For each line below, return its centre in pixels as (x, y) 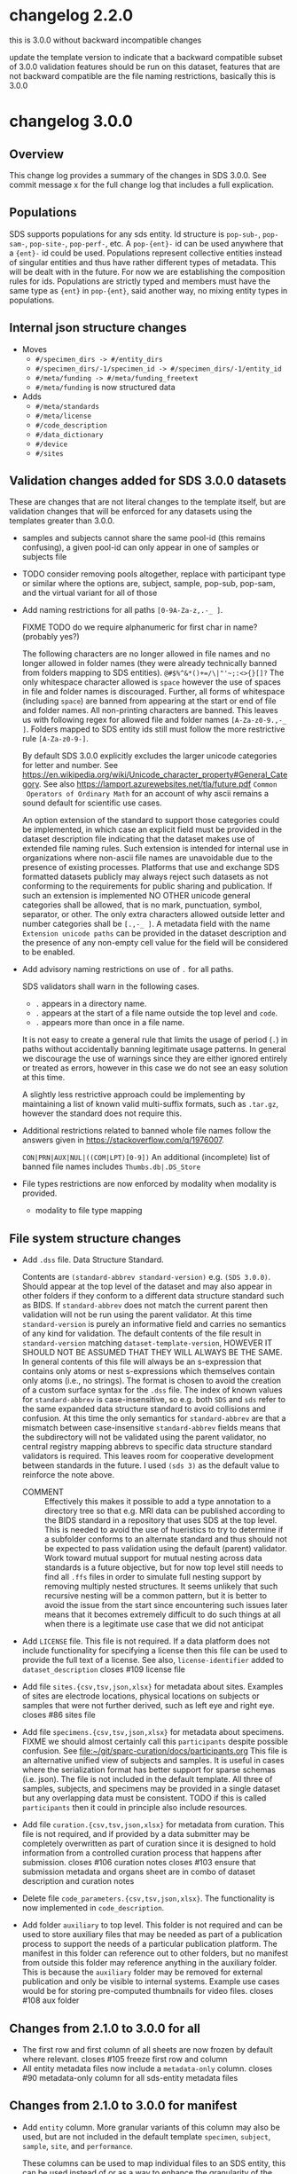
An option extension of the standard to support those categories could (151, 820)
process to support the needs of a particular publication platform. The (149, 1944)
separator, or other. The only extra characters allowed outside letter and (153, 914)
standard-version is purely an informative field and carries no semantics (154, 1324)
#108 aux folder (51, 2000)
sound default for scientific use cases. (92, 803)
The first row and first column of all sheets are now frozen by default (147, 2049)
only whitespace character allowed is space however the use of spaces (151, 682)
